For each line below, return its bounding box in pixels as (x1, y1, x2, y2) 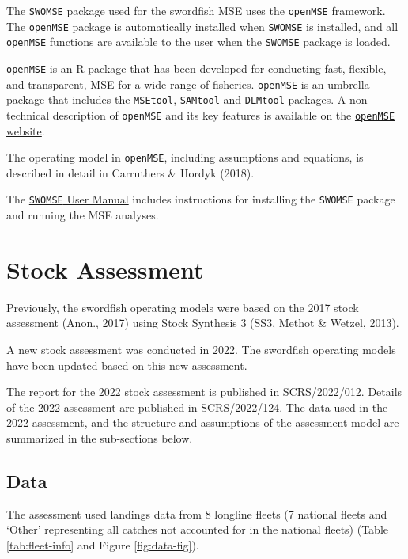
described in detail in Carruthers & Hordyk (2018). (6, 164, 255, 181)
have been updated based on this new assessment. (6, 356, 247, 373)
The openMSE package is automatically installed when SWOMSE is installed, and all (6, 17, 399, 34)
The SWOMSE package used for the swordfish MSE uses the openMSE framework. (6, 2, 386, 18)
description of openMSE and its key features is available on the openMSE (52, 106, 395, 123)
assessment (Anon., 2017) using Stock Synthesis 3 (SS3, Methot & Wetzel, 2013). (6, 314, 399, 331)
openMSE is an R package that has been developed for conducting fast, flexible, (6, 59, 387, 76)
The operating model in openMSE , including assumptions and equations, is (6, 149, 364, 165)
